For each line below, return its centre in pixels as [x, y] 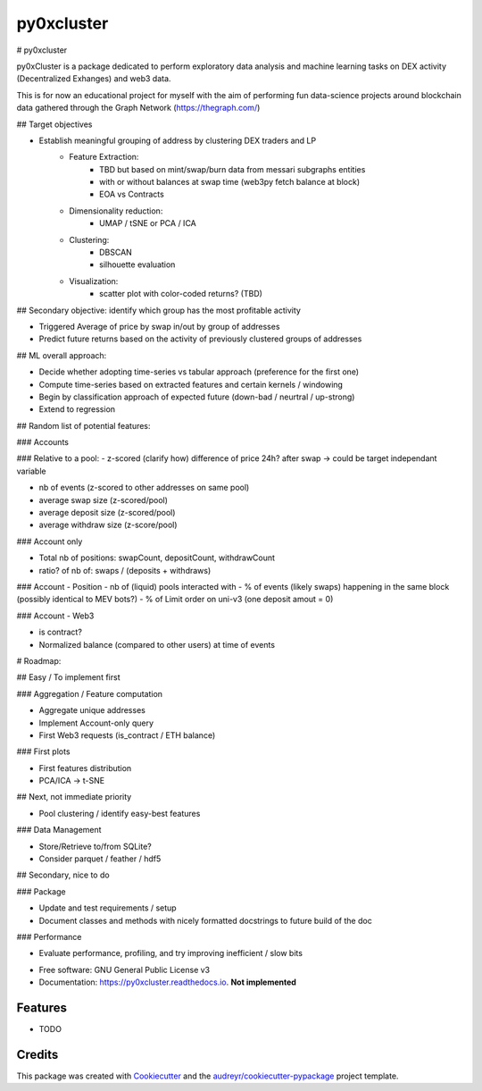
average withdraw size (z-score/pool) [108, 525]
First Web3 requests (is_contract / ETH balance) [127, 735]
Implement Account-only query [96, 723]
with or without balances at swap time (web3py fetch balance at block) [230, 182]
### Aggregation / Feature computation [90, 693]
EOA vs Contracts [132, 194]
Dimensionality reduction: [116, 211]
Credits [37, 1054]
